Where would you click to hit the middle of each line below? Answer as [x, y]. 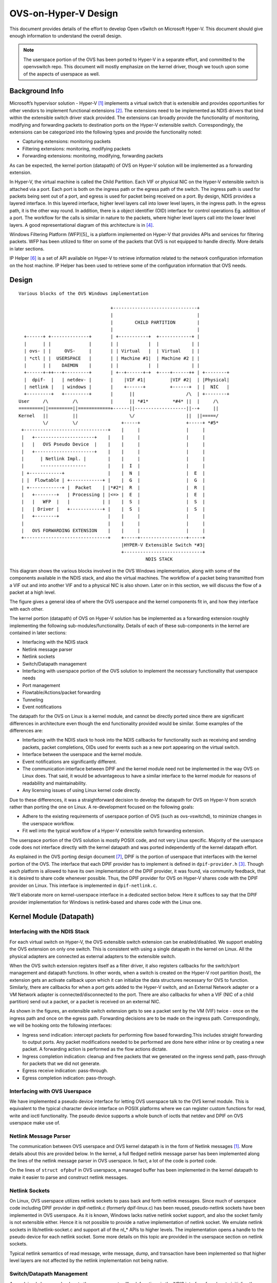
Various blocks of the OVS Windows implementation [84, 294]
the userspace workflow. [48, 823]
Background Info [37, 91]
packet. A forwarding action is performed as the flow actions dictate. [95, 1049]
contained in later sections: [38, 633]
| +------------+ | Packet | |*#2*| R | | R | [113, 487]
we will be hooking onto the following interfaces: [61, 1025]
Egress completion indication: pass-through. [69, 1078]
